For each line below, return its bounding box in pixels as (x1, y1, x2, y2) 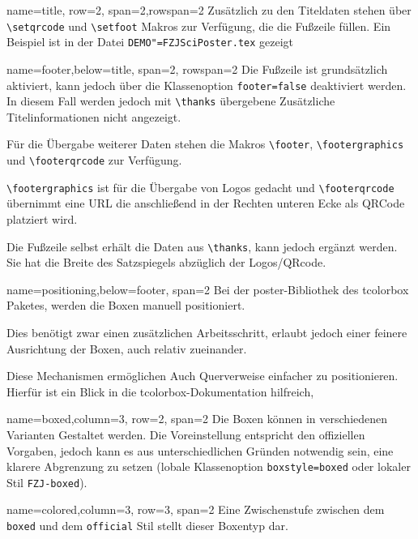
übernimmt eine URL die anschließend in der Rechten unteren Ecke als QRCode (6, 195, 405, 212)
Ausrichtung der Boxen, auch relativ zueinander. (6, 340, 247, 357)
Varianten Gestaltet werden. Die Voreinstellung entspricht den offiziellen (6, 426, 365, 443)
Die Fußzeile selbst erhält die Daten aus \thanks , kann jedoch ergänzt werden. (6, 237, 398, 255)
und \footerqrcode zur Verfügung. (6, 152, 182, 169)
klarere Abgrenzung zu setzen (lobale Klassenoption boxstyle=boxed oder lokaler (6, 458, 411, 475)
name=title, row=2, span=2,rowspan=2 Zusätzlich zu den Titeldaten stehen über (6, 2, 412, 18)
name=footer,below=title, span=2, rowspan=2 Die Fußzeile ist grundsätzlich (6, 60, 388, 77)
